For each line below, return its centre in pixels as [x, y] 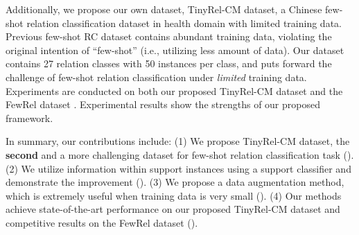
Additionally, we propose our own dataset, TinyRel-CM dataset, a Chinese [164, 9]
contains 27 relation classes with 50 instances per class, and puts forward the [169, 63]
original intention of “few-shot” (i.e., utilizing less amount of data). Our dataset [175, 50]
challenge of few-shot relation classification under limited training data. [156, 77]
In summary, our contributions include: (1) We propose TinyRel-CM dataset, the [178, 141]
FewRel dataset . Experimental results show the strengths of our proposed [163, 104]
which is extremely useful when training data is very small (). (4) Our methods [174, 195]
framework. [29, 117]
